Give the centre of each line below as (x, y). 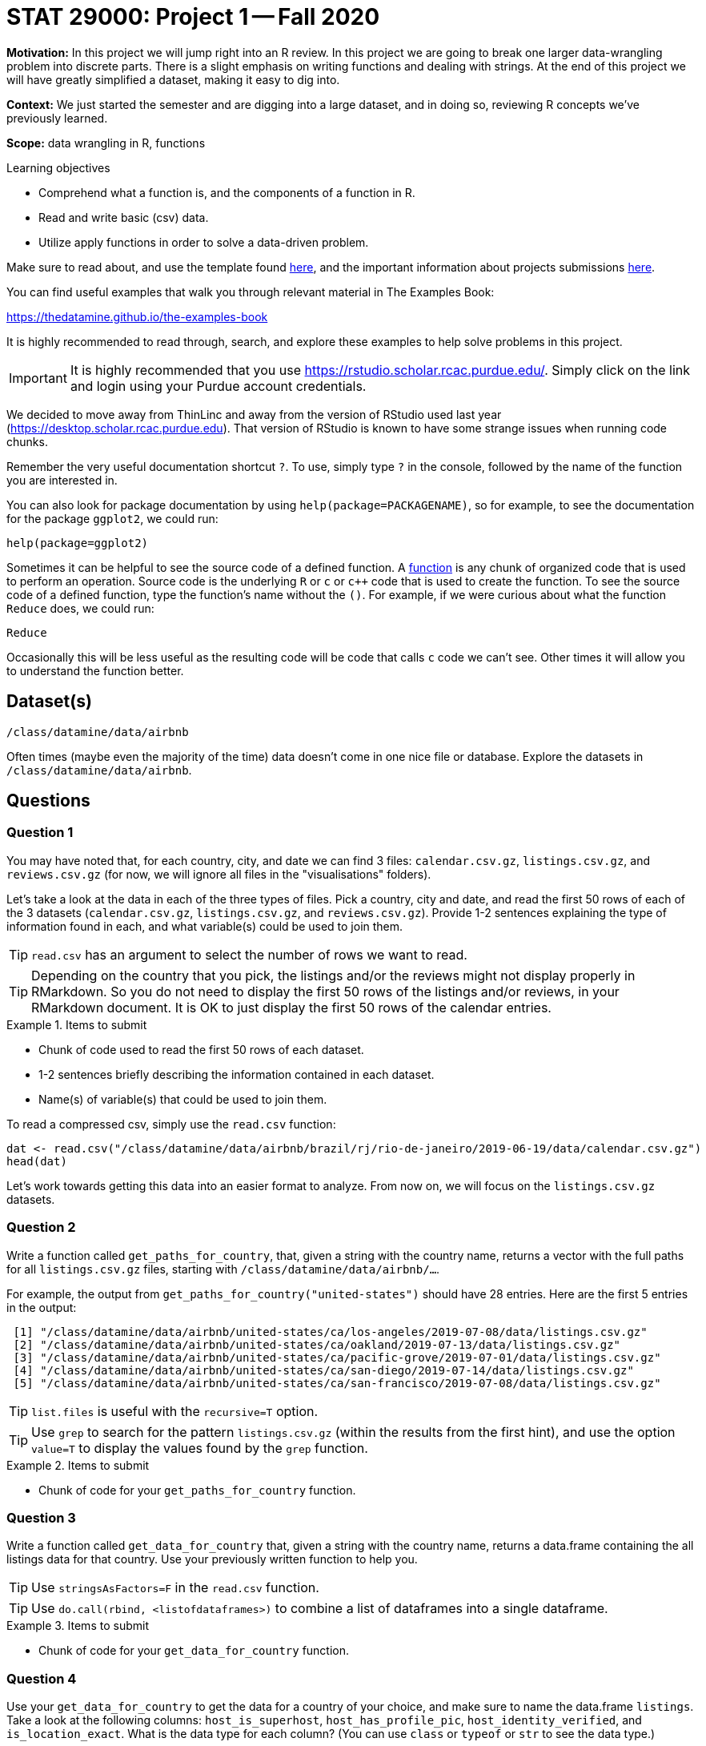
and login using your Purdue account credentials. (218, 386)
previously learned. (57, 118)
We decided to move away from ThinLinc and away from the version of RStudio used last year (254, 414)
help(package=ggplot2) (78, 543)
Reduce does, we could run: (80, 608)
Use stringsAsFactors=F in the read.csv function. (175, 1588)
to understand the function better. (95, 670)
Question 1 (40, 833)
